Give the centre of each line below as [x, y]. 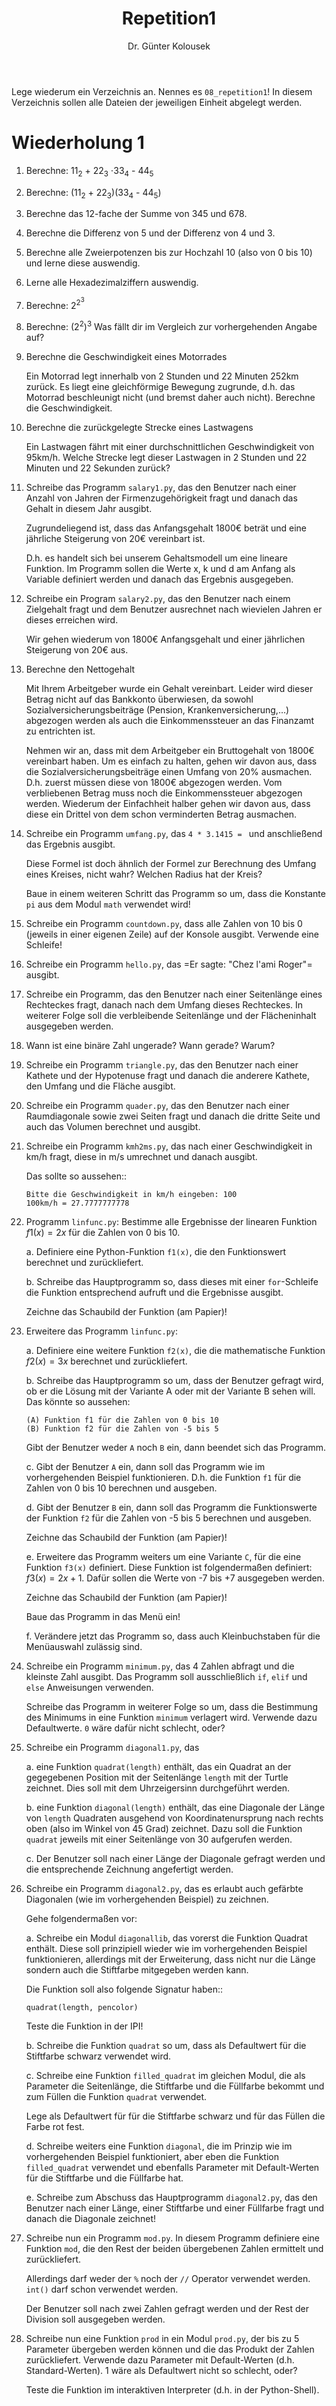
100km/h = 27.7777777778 [77, 1203]
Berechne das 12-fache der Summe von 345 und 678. [136, 214]
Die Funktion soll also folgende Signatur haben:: [124, 1989]
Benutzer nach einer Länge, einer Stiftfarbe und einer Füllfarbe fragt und [175, 2208]
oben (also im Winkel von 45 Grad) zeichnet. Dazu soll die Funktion [164, 1828]
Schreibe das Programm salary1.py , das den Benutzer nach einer [161, 487]
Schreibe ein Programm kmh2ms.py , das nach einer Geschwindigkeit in [169, 1146]
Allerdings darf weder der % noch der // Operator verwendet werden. [168, 2278]
